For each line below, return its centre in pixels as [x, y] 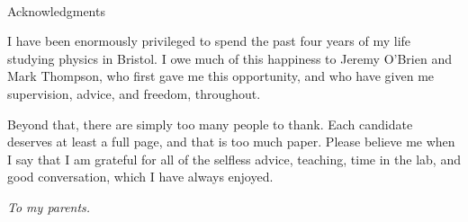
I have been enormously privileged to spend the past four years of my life [209, 41]
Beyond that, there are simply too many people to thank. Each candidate [210, 124]
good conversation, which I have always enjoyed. [140, 177]
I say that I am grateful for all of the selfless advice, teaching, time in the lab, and [234, 159]
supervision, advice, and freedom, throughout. [134, 93]
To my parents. [49, 206]
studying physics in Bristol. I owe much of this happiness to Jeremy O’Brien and [229, 58]
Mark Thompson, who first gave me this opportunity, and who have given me [221, 76]
